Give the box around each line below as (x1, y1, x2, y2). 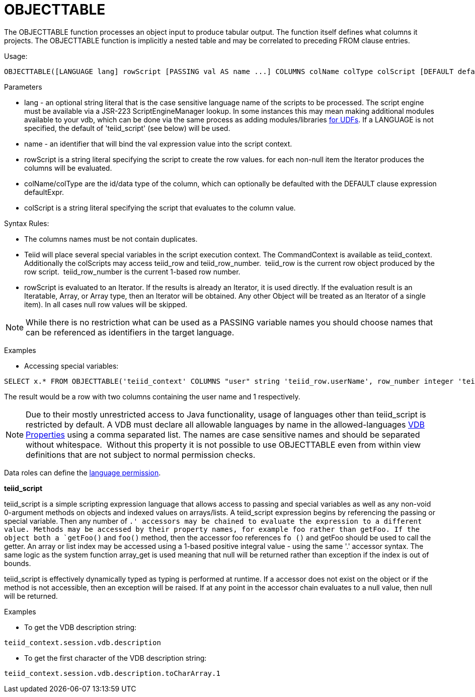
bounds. (4, 559, 31, 568)
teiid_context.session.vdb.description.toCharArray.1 (4, 669, 220, 677)
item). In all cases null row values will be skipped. (24, 300, 188, 309)
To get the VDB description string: (24, 622, 137, 632)
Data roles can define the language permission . (4, 468, 161, 477)
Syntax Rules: (4, 219, 49, 228)
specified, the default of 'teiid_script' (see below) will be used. (24, 123, 230, 132)
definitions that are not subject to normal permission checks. (26, 449, 256, 460)
